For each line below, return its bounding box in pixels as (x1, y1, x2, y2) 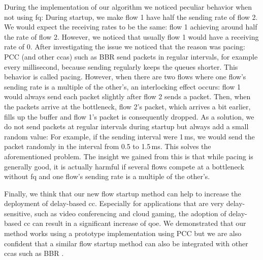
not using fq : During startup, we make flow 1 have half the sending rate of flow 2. (4, 11, 258, 22)
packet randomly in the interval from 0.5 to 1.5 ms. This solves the (4, 141, 211, 152)
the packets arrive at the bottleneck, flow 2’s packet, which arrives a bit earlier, (4, 101, 251, 111)
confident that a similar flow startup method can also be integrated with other (4, 238, 248, 248)
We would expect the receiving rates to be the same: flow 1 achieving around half (4, 21, 257, 32)
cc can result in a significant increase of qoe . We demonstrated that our (23, 218, 246, 228)
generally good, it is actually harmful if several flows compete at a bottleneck (4, 161, 244, 171)
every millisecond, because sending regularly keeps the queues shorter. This (4, 61, 238, 72)
